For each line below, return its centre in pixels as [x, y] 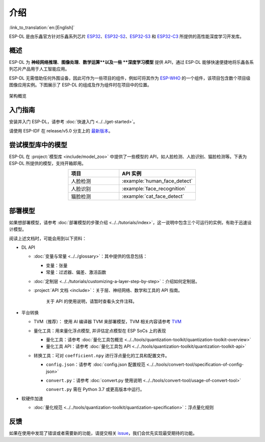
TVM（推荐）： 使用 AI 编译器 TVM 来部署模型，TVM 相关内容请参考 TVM [107, 322]
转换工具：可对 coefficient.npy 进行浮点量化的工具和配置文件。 [102, 355]
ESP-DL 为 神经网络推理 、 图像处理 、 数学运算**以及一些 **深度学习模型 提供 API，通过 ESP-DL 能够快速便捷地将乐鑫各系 [131, 62]
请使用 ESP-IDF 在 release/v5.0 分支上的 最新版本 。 [61, 130]
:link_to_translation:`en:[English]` [42, 27]
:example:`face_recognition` [154, 189]
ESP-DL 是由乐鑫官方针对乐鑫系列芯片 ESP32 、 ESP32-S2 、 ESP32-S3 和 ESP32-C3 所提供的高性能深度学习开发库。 [127, 36]
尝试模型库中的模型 [38, 145]
